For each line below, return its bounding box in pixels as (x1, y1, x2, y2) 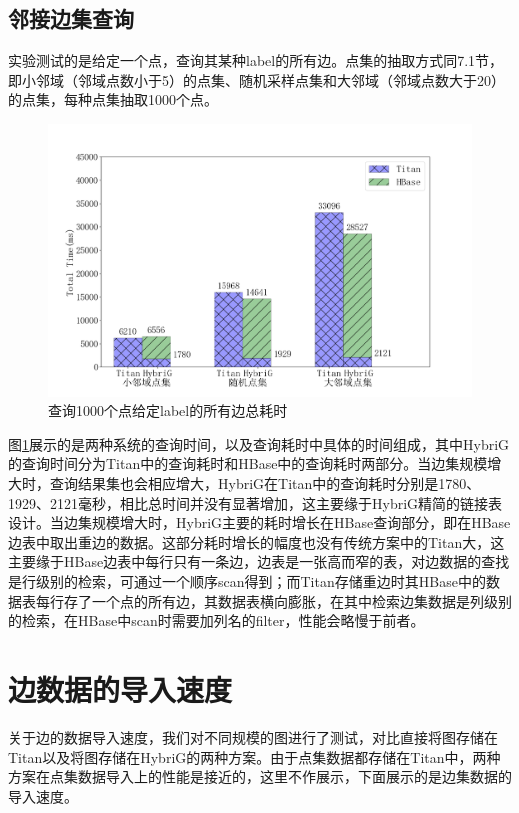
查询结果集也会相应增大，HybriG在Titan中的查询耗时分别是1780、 (49, 473, 481, 494)
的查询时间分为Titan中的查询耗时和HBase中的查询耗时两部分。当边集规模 (8, 453, 488, 474)
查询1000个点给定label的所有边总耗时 (48, 400, 288, 421)
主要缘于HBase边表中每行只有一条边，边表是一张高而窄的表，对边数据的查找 (8, 551, 510, 572)
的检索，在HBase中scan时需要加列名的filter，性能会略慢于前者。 (8, 610, 425, 631)
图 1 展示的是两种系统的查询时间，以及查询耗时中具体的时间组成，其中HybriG (8, 433, 510, 454)
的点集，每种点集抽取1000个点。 (8, 89, 218, 110)
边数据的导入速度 (8, 669, 233, 710)
